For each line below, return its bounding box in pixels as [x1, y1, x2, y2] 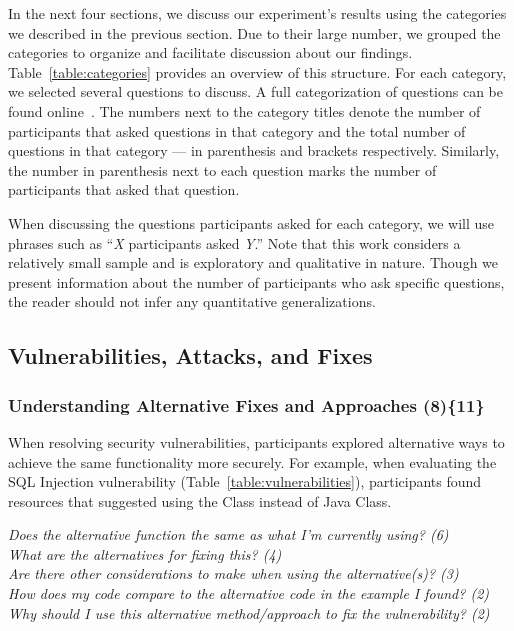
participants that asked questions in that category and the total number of [8, 120, 466, 141]
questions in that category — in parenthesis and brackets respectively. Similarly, [8, 140, 500, 161]
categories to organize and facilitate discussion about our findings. [8, 42, 413, 63]
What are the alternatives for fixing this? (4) [8, 543, 282, 564]
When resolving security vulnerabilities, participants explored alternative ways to [8, 431, 505, 452]
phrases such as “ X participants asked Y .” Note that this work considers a [8, 232, 461, 253]
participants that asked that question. [8, 179, 240, 200]
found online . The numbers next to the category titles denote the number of [8, 100, 481, 121]
